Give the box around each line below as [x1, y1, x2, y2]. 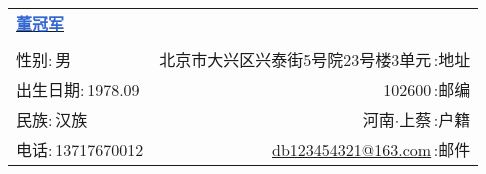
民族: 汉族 [16, 108, 88, 131]
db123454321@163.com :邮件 [272, 138, 471, 161]
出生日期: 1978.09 [16, 78, 140, 101]
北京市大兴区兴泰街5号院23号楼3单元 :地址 [159, 48, 471, 71]
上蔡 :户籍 [399, 108, 471, 131]
